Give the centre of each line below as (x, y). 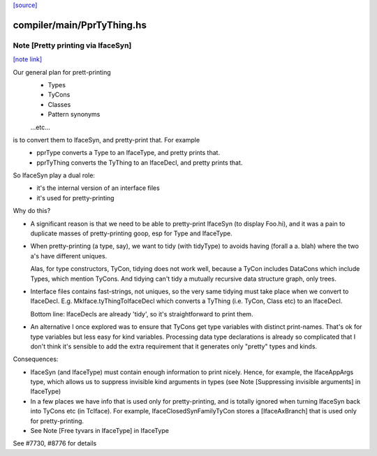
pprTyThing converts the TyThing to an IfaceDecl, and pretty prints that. (140, 162)
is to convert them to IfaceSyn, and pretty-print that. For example (106, 140)
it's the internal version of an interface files (98, 188)
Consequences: (36, 359)
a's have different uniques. (69, 256)
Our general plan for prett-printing (62, 72)
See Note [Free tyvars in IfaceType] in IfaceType (99, 431)
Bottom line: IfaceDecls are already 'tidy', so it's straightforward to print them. (142, 314)
